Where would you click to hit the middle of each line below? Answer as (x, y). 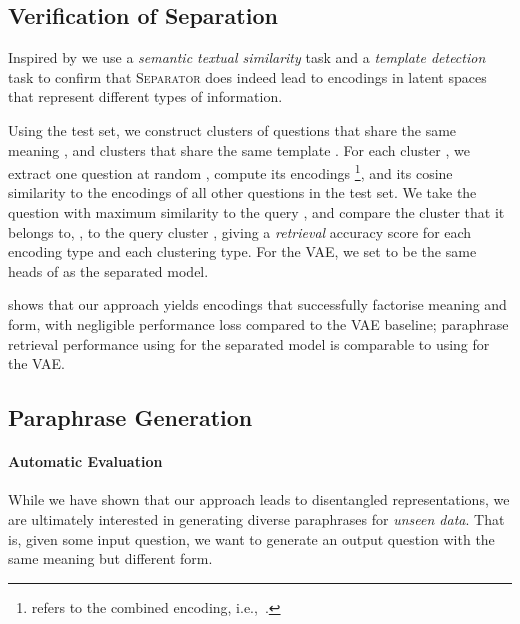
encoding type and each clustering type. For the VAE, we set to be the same (242, 251)
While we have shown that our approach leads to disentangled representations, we (259, 499)
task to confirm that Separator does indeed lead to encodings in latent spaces (247, 76)
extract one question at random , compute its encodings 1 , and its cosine (230, 171)
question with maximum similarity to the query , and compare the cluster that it (256, 212)
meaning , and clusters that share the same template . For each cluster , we (239, 149)
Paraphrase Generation (130, 417)
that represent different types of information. (145, 96)
